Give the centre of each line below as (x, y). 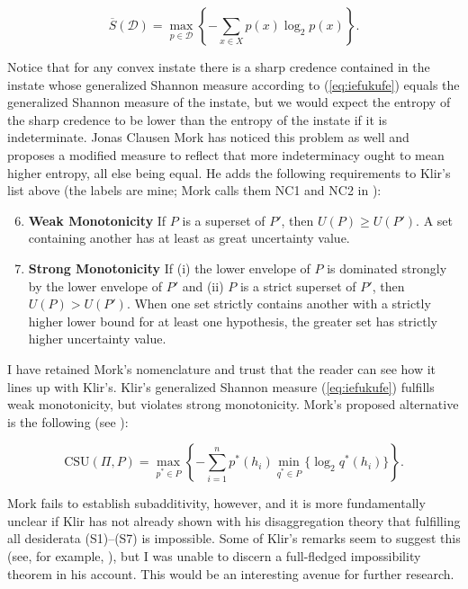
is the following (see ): (68, 421)
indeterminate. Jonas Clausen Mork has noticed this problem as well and (208, 137)
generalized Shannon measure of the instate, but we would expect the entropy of (229, 102)
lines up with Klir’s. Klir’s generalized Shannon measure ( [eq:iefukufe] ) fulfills (221, 386)
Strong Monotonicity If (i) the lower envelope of (169, 268)
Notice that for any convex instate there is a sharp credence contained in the (219, 67)
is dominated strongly (387, 268)
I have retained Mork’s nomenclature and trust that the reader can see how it (222, 368)
